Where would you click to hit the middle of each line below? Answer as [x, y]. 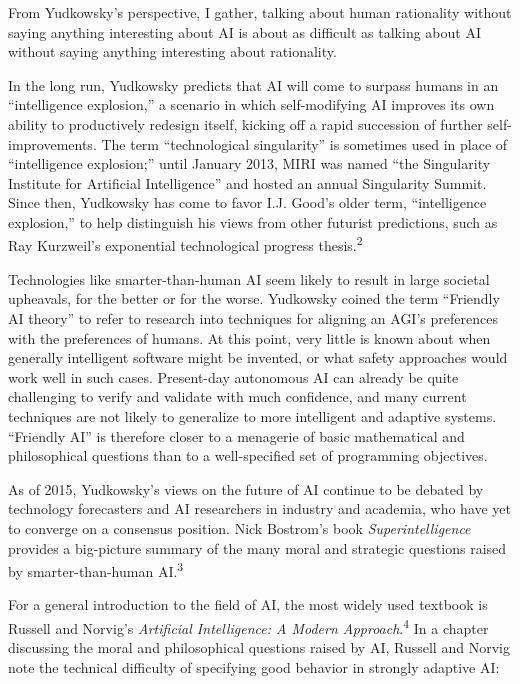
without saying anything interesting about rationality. [172, 51]
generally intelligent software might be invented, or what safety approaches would [258, 357]
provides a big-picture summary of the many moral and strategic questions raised [257, 547]
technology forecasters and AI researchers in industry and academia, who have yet [260, 508]
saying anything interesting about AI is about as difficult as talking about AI [244, 31]
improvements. [52, 143]
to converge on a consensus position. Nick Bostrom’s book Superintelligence [239, 527]
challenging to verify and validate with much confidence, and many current [237, 396]
